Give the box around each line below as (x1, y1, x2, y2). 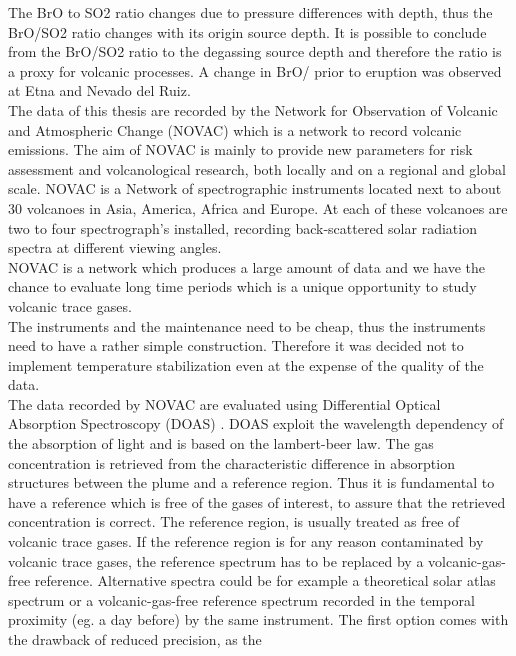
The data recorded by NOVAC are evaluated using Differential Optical (8, 393, 441, 414)
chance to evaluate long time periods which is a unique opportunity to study (8, 276, 477, 297)
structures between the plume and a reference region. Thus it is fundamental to (8, 472, 495, 493)
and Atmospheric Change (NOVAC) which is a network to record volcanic (8, 119, 462, 140)
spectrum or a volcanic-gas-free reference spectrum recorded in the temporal (8, 589, 475, 610)
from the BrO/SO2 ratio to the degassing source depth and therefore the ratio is (8, 41, 502, 62)
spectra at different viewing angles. (8, 237, 222, 258)
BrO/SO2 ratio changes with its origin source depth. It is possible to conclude (8, 21, 487, 42)
